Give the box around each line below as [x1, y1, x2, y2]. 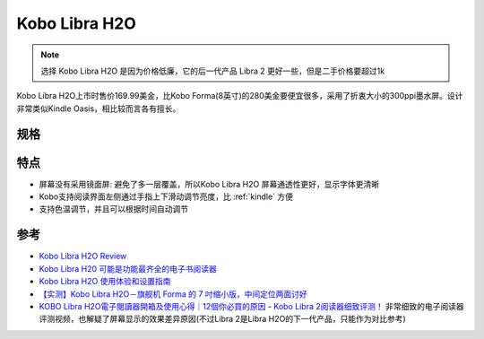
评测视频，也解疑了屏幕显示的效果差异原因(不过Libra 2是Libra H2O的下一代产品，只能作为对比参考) [39, 314, 407, 325]
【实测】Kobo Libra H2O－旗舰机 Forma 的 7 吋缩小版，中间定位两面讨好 [39, 288, 308, 300]
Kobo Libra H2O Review [39, 251, 127, 262]
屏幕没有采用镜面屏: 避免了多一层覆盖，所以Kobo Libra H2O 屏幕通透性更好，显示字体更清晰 [39, 178, 380, 189]
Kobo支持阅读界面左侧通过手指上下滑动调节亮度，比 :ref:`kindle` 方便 [39, 191, 294, 202]
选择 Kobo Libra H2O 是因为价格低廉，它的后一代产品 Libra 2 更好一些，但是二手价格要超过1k [40, 65, 385, 76]
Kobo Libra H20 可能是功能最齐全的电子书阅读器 [39, 263, 217, 274]
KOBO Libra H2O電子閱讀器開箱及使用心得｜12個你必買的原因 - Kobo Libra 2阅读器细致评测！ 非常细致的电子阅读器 [39, 300, 465, 311]
